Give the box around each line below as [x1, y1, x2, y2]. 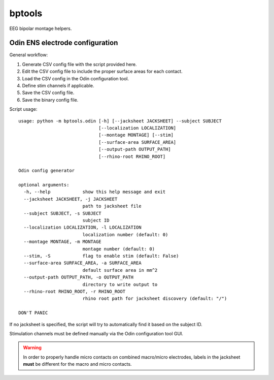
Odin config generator [18, 168, 75, 174]
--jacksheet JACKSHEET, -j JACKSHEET [23, 196, 118, 202]
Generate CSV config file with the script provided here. [22, 61, 137, 67]
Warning [23, 344, 42, 351]
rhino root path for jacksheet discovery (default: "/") [82, 296, 227, 302]
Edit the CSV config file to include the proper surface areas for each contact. [22, 69, 183, 75]
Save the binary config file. [22, 97, 79, 103]
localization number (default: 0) [82, 232, 168, 237]
